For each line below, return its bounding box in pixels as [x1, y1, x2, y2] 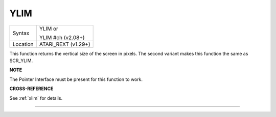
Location [12, 41, 34, 48]
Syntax [12, 30, 30, 37]
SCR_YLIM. [9, 57, 33, 64]
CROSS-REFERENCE [9, 85, 54, 92]
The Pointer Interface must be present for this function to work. [9, 76, 143, 82]
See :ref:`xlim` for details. [9, 95, 63, 101]
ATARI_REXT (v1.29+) [39, 41, 90, 48]
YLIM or [39, 25, 59, 32]
